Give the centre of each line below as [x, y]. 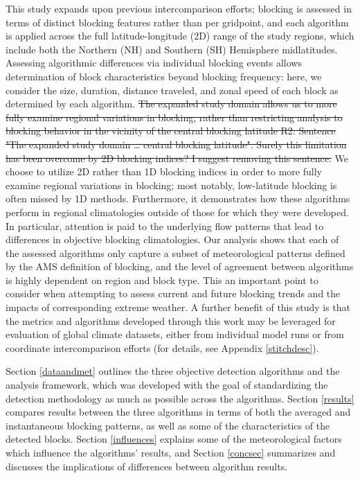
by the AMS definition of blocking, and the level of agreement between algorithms [180, 266]
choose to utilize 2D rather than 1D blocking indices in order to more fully [164, 171]
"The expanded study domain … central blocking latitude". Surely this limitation [176, 144]
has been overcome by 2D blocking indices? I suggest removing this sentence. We [177, 158]
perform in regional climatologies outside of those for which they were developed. [177, 212]
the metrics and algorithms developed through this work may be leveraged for [171, 320]
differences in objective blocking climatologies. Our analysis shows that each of [172, 239]
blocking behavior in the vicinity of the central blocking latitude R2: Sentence [171, 131]
